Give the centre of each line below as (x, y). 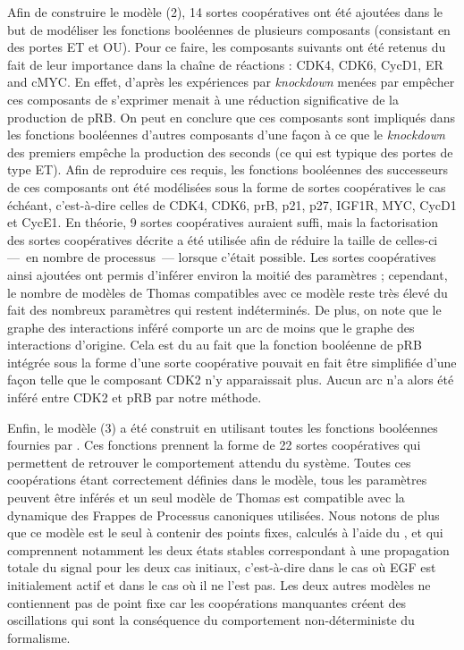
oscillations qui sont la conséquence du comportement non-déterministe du (211, 620)
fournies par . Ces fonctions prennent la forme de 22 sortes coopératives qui (214, 445)
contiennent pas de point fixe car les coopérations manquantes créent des (207, 602)
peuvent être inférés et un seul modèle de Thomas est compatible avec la (206, 498)
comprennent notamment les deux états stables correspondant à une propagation (228, 549)
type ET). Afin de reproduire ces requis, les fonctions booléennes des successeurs (228, 169)
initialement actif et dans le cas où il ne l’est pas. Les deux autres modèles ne (219, 585)
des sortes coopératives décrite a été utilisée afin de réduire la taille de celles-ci (223, 239)
